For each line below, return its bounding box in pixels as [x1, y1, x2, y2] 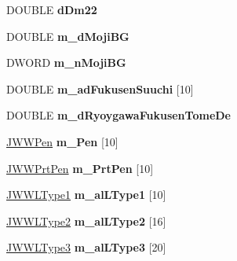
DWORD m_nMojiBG [6, 54, 126, 71]
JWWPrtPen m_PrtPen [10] [6, 160, 154, 176]
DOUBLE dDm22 [6, 2, 97, 17]
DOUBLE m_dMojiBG [6, 28, 129, 44]
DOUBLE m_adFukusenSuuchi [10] [6, 80, 194, 97]
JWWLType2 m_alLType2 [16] [6, 212, 166, 229]
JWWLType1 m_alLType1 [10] [6, 186, 166, 203]
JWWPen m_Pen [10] [6, 133, 118, 149]
